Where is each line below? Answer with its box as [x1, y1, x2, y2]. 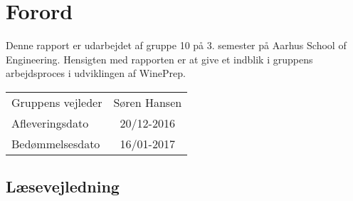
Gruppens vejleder [11, 93, 102, 110]
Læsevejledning [6, 175, 120, 197]
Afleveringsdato [11, 114, 89, 131]
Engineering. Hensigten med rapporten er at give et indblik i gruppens [6, 51, 313, 66]
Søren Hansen [113, 93, 182, 110]
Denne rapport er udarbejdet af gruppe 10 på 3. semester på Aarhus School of [6, 38, 347, 53]
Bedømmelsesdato [11, 135, 100, 152]
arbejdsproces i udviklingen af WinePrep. [6, 66, 186, 81]
